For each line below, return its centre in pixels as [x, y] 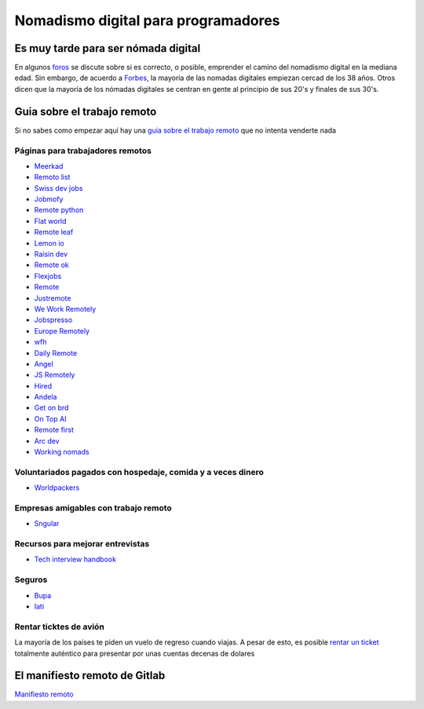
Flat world [50, 221]
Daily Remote [56, 353]
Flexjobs [48, 276]
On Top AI [50, 418]
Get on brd [51, 407]
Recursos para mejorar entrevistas [82, 544]
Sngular [47, 524]
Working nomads [62, 452]
